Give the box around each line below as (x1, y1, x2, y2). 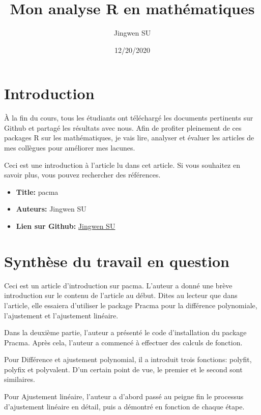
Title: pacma (16, 186, 59, 197)
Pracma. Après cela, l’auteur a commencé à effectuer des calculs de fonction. (4, 337, 243, 347)
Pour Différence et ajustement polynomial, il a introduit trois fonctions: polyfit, (4, 354, 252, 365)
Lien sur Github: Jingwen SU (16, 221, 115, 231)
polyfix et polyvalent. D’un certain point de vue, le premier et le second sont (4, 364, 243, 374)
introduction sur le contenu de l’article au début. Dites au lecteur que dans (4, 290, 238, 301)
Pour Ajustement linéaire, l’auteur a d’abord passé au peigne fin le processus (4, 391, 244, 402)
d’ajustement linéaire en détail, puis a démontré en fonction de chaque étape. (4, 401, 245, 411)
